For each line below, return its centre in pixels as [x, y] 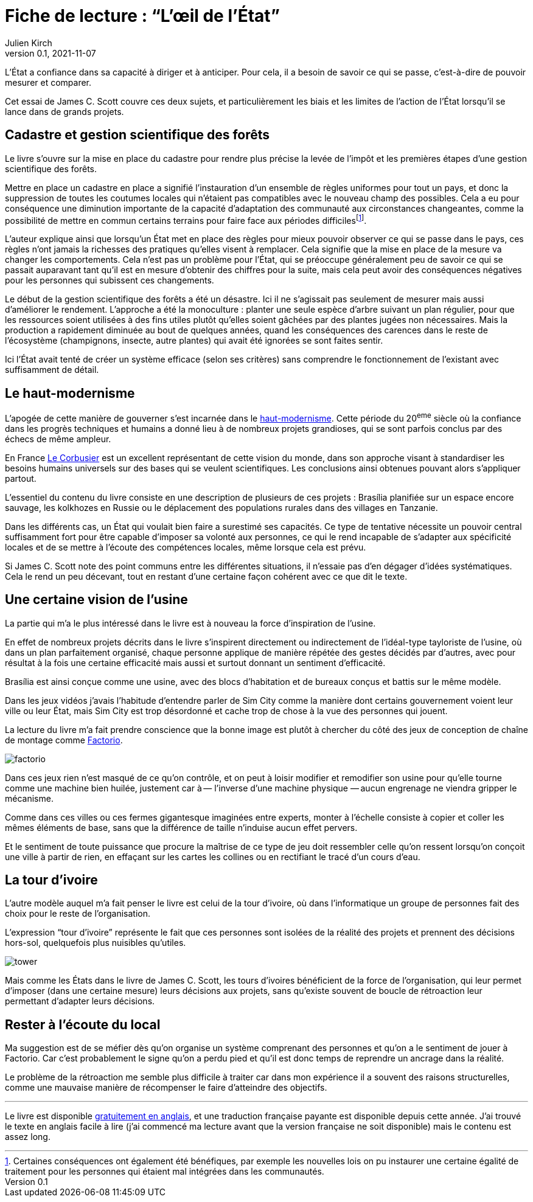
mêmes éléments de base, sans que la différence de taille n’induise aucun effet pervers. [181, 827]
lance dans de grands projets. [64, 111]
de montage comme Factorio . [64, 740]
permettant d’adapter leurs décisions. [80, 1001]
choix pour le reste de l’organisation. [78, 914]
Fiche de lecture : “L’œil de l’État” [142, 16]
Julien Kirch [29, 43]
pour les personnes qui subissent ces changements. [110, 280]
